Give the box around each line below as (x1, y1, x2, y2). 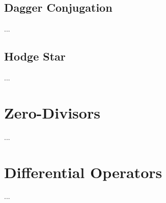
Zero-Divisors (4, 102, 100, 123)
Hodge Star (4, 48, 66, 64)
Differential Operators (4, 161, 162, 182)
